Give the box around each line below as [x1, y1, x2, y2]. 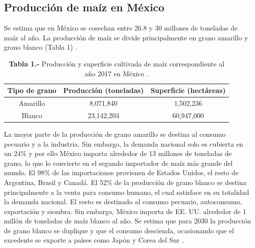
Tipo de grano [7, 85, 57, 95]
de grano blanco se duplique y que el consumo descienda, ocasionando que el [4, 225, 234, 235]
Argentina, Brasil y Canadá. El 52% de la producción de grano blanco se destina [4, 177, 247, 187]
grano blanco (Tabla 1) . [4, 42, 78, 52]
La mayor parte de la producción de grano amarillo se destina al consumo [4, 128, 226, 139]
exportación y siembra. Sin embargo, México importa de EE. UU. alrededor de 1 [4, 206, 247, 216]
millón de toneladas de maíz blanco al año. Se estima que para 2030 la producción [4, 216, 251, 226]
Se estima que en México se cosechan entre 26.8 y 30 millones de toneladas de [4, 23, 238, 33]
